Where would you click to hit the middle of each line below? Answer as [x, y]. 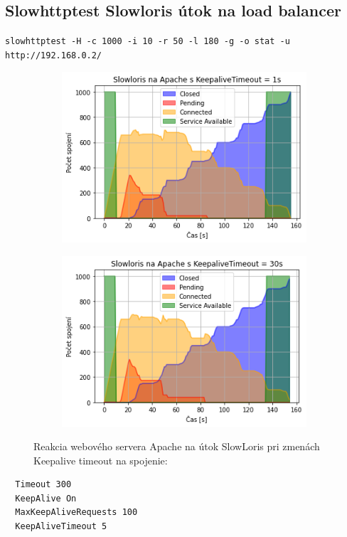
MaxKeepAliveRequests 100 [76, 512]
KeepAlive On [46, 498]
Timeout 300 [43, 485]
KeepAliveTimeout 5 [61, 527]
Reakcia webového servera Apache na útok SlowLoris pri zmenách [177, 446]
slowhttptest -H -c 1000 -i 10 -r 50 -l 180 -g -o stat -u [148, 42]
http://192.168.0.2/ [54, 55]
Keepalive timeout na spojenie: [101, 460]
